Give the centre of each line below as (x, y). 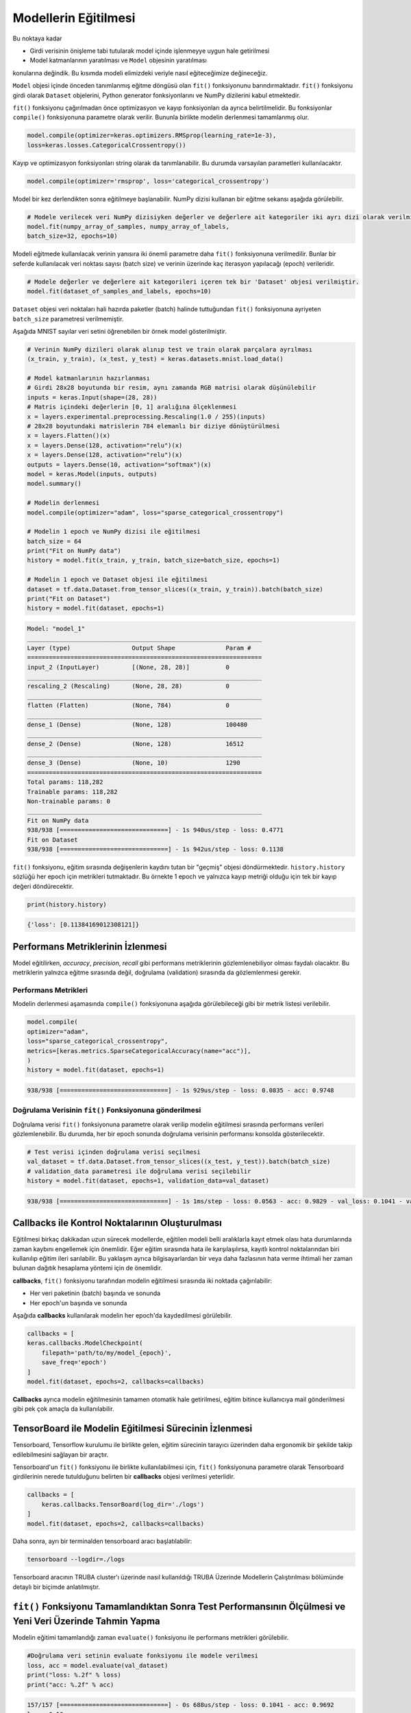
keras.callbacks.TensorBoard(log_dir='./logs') (123, 1504)
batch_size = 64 (54, 541)
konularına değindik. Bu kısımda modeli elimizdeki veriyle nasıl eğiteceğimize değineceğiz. (140, 73)
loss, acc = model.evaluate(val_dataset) (98, 1665)
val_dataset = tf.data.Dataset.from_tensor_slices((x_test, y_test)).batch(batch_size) (179, 1162)
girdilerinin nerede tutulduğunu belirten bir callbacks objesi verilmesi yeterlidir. (124, 1477)
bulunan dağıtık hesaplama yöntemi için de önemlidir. (87, 1268)
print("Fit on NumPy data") (74, 551)
